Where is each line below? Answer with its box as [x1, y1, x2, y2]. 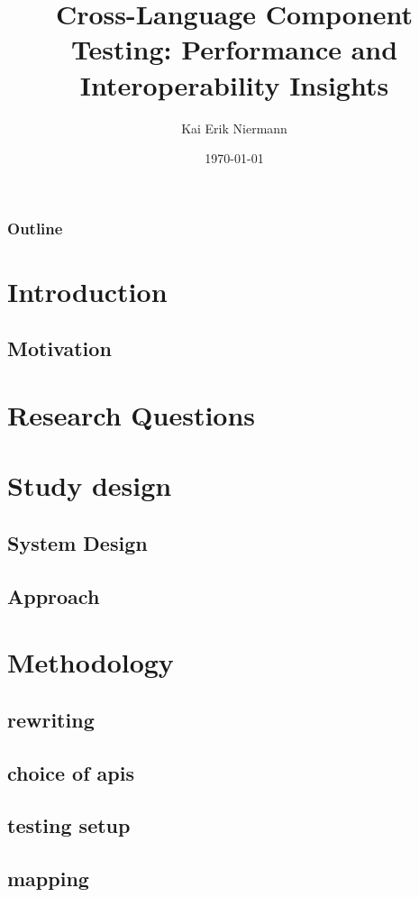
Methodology [7, 644, 174, 681]
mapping [7, 865, 89, 892]
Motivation [7, 334, 112, 362]
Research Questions [7, 396, 256, 433]
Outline [7, 216, 63, 239]
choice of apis [7, 758, 134, 786]
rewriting [7, 705, 95, 733]
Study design [7, 467, 172, 504]
